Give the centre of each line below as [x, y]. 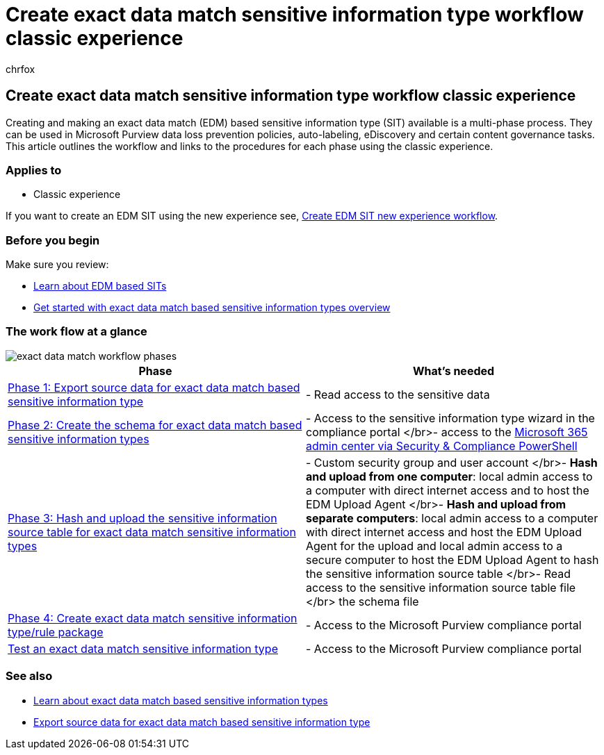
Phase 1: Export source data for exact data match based [154, 387]
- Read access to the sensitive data [398, 394]
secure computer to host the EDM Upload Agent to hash [452, 559]
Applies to [34, 170]
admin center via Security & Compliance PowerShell [442, 446]
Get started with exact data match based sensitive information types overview [212, 308]
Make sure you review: [57, 265]
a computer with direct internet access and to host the [448, 490]
